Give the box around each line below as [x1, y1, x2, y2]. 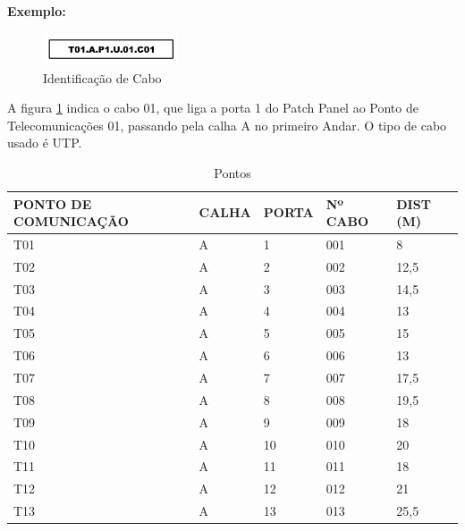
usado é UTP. [7, 133, 82, 152]
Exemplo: [7, 2, 66, 20]
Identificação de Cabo [43, 68, 162, 87]
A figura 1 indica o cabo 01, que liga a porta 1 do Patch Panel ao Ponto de [7, 98, 418, 117]
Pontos [214, 163, 251, 181]
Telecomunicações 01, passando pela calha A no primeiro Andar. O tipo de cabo [7, 115, 447, 134]
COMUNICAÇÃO [13, 212, 129, 231]
